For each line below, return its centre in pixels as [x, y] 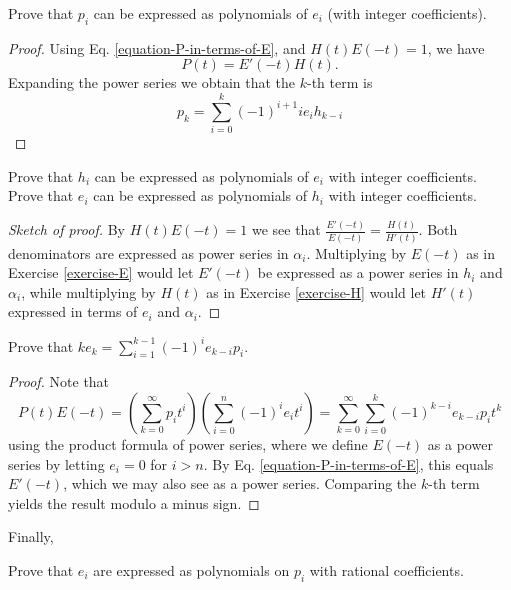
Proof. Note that [59, 381]
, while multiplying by [88, 291]
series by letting [56, 463]
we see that [286, 229]
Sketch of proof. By [66, 229]
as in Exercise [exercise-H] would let [316, 291]
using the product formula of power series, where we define [188, 443]
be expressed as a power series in [358, 272]
